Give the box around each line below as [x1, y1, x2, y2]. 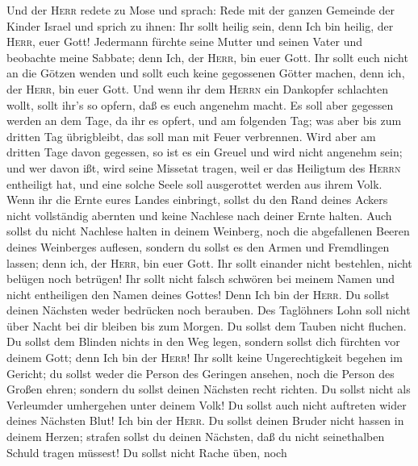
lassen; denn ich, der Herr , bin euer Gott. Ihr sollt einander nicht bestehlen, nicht [6, 254, 412, 271]
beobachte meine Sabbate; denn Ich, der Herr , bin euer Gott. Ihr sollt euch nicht [6, 48, 408, 65]
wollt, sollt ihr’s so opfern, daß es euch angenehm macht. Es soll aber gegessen [6, 96, 394, 113]
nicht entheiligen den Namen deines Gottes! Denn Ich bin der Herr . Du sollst [6, 285, 390, 302]
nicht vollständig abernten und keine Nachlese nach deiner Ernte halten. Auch [6, 206, 392, 223]
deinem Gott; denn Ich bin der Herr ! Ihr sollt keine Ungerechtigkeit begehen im [6, 349, 403, 366]
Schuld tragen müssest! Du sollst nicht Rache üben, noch [6, 443, 287, 460]
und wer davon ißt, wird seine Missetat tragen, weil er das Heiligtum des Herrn [6, 159, 401, 176]
